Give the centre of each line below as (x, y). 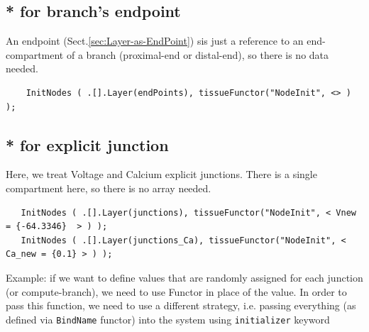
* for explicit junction (87, 144)
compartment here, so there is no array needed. (109, 188)
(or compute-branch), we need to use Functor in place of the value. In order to (176, 291)
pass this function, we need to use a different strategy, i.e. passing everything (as (181, 305)
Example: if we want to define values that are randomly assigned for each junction (184, 277)
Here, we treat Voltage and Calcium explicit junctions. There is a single (161, 174)
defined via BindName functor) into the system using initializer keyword (168, 319)
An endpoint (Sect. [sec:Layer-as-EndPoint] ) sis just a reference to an (155, 41)
